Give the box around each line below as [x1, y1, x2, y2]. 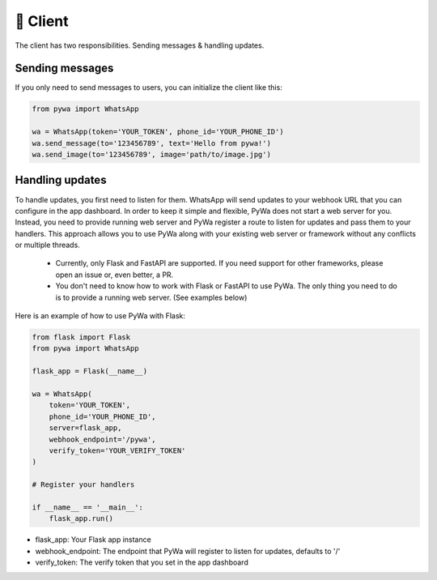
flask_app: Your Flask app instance [35, 535, 151, 544]
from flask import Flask [32, 333, 131, 342]
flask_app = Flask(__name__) [32, 367, 148, 376]
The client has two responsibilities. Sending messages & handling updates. [15, 41, 265, 50]
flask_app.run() [49, 514, 113, 523]
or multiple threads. [15, 240, 80, 250]
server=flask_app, [49, 424, 122, 433]
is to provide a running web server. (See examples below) [55, 292, 248, 302]
